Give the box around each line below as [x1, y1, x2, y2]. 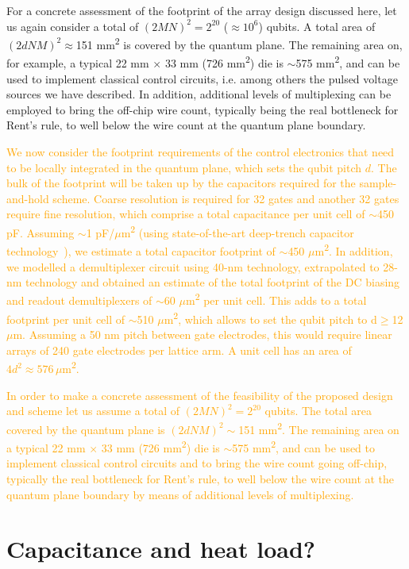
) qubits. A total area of [258, 17, 376, 34]
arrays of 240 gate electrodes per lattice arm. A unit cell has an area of [6, 341, 352, 358]
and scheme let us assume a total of [6, 402, 180, 419]
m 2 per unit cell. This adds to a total [185, 290, 367, 309]
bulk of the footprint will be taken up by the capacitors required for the [6, 175, 356, 191]
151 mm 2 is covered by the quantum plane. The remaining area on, [75, 34, 403, 52]
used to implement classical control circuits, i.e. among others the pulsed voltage [6, 70, 398, 87]
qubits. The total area [264, 402, 372, 419]
